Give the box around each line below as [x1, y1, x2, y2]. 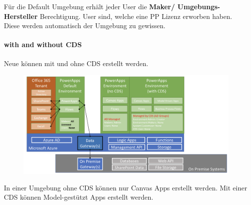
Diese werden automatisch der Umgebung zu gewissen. [4, 20, 166, 31]
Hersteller [4, 11, 38, 21]
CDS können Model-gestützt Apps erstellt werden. [4, 192, 154, 202]
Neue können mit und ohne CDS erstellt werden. [4, 58, 148, 68]
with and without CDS [4, 39, 82, 50]
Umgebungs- [177, 1, 220, 11]
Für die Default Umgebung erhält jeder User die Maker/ [4, 1, 175, 11]
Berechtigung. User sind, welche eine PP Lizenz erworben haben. [40, 11, 232, 21]
